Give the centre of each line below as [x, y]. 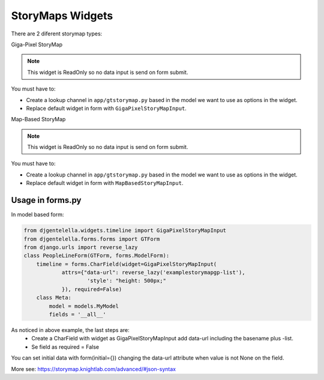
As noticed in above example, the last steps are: [70, 330]
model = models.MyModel [84, 306]
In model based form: [37, 215]
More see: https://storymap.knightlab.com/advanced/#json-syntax [94, 369]
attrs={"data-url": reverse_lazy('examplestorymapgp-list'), [153, 273]
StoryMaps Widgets [62, 16]
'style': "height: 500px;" [127, 281]
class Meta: [54, 298]
